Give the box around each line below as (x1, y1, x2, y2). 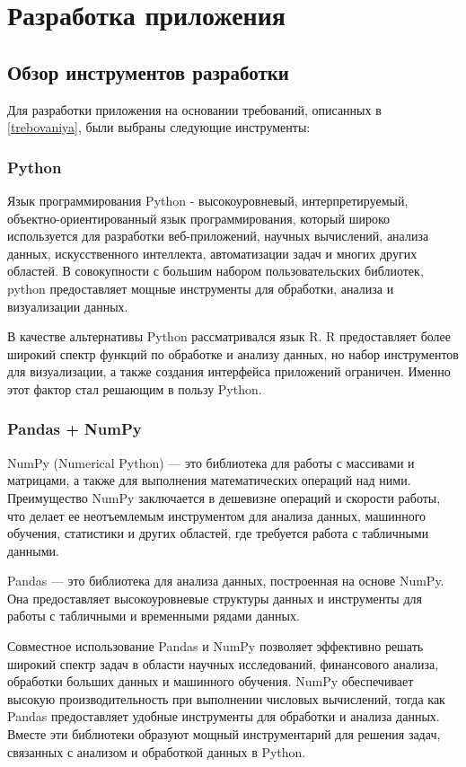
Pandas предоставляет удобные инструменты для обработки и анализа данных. (7, 707, 440, 726)
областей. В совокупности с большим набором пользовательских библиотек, (7, 261, 424, 280)
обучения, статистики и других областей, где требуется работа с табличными (7, 524, 429, 542)
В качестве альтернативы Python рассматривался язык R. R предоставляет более (7, 327, 451, 346)
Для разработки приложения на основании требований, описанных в (7, 100, 382, 119)
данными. (7, 541, 59, 560)
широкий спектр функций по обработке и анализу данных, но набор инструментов (7, 344, 459, 363)
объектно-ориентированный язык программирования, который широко (7, 208, 390, 227)
